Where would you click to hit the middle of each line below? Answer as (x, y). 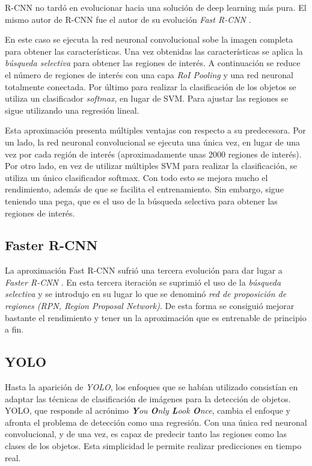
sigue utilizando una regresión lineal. (72, 110)
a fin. (14, 329)
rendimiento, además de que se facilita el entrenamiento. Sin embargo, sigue (144, 189)
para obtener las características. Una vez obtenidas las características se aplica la (154, 51)
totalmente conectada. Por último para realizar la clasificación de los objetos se (151, 86)
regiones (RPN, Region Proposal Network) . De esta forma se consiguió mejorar (150, 306)
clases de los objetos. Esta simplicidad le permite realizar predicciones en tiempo (153, 446)
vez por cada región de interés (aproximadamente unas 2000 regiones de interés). (153, 154)
